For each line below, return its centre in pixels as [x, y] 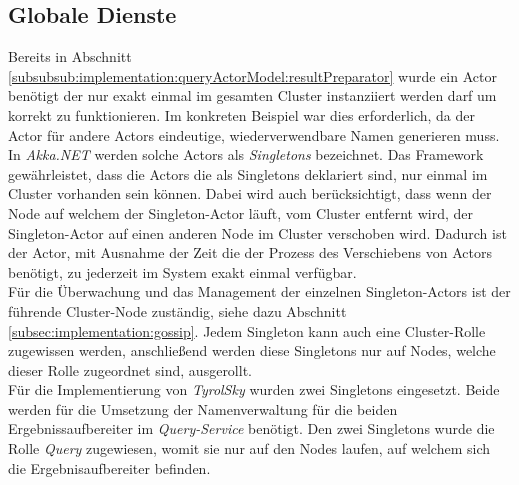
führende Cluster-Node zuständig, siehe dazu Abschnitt [177, 310]
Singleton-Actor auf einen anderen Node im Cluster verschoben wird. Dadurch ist [257, 232]
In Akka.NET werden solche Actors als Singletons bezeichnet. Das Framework [246, 154]
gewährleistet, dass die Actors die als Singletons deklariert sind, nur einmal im [248, 173]
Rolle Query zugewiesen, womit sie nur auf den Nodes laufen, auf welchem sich [249, 448]
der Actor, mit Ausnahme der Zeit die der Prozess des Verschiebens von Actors [250, 252]
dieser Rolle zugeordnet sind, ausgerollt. [130, 369]
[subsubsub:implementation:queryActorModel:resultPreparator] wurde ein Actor [252, 75]
